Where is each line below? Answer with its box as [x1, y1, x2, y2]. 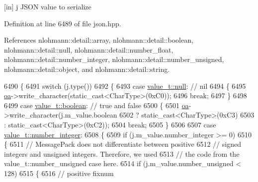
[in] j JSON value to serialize [4, 1, 91, 11]
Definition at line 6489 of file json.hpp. [4, 18, 121, 28]
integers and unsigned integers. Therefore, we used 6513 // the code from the [4, 148, 240, 159]
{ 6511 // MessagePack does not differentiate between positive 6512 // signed [4, 139, 241, 149]
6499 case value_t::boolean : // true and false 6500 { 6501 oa [4, 100, 189, 110]
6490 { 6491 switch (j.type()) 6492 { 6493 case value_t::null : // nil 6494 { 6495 [4, 80, 246, 91]
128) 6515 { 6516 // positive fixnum [4, 168, 114, 178]
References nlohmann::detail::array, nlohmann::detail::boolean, [4, 35, 193, 45]
